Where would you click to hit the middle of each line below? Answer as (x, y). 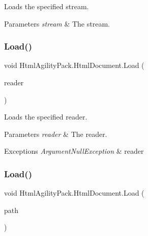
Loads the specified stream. (47, 6)
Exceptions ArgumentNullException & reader (74, 151)
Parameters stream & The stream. (57, 23)
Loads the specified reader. (46, 117)
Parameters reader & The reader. (56, 134)
